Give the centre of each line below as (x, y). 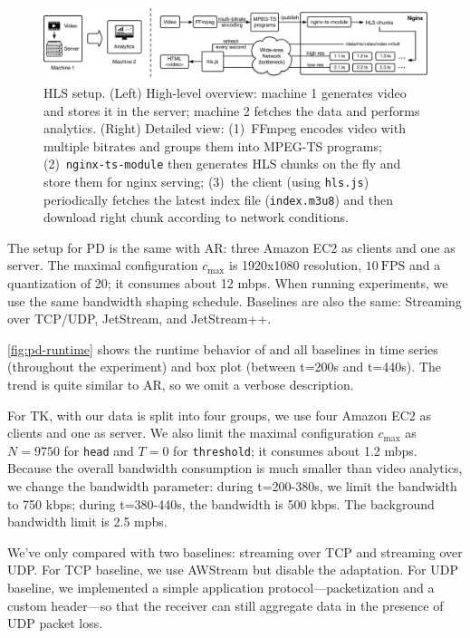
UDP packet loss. (55, 623)
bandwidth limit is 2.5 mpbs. (87, 522)
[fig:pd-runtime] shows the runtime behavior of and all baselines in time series (223, 348)
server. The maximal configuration (103, 265)
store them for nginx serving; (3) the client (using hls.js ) (206, 181)
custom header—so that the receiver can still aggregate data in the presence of (225, 605)
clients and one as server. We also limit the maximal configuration (191, 433)
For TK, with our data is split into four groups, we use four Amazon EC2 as (220, 415)
